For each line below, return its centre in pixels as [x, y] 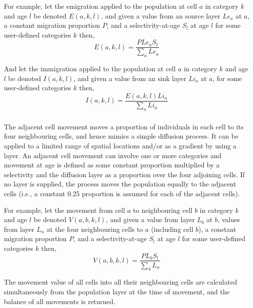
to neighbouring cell [163, 210]
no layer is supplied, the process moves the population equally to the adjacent [120, 184]
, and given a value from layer [150, 219]
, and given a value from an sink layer [130, 78]
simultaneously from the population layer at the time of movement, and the [117, 291]
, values [229, 219]
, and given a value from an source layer [161, 15]
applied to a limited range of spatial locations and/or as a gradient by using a [120, 145]
